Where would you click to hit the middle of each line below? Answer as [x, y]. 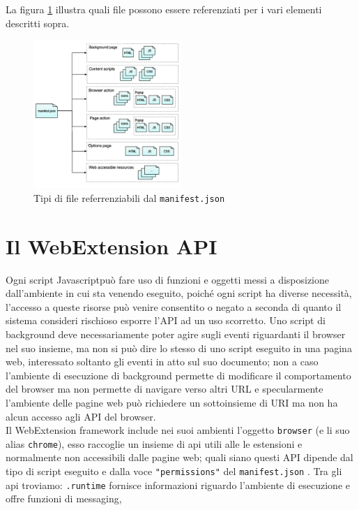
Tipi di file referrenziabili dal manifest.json [129, 197]
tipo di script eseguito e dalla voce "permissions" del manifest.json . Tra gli [174, 471]
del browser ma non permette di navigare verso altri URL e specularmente [165, 389]
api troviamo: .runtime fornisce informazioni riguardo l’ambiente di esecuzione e [178, 484]
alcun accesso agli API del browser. [81, 416]
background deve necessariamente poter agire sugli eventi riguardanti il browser [176, 334]
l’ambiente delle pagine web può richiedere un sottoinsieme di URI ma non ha [172, 402]
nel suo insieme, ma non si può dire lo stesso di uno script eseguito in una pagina [179, 348]
